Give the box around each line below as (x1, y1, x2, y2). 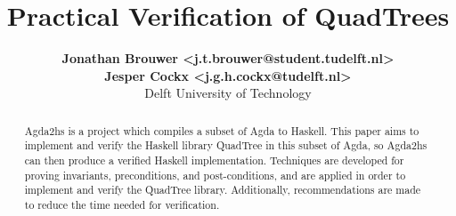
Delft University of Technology (144, 84, 312, 102)
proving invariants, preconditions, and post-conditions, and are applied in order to (24, 167, 406, 182)
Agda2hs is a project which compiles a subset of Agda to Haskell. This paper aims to (24, 123, 419, 138)
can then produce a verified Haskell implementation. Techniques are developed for (24, 153, 404, 168)
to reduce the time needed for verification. (24, 196, 220, 212)
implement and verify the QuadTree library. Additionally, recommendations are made (24, 182, 421, 197)
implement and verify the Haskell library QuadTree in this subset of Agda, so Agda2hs (24, 138, 427, 153)
